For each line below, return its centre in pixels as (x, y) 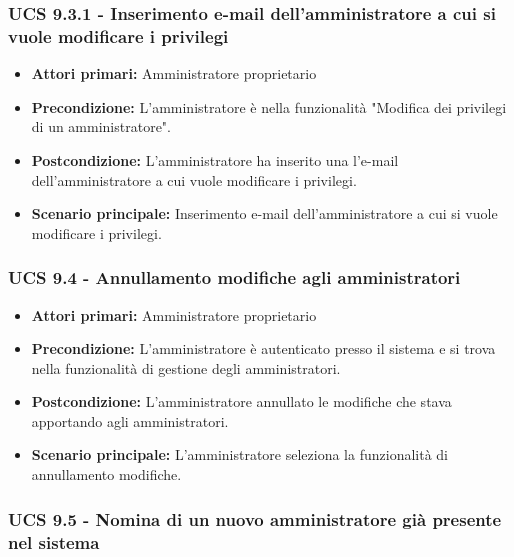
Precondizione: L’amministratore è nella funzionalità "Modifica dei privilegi (269, 106)
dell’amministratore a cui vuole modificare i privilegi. (194, 179)
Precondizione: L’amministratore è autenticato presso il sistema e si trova (263, 348)
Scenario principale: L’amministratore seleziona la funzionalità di (239, 454)
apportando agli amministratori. (130, 420)
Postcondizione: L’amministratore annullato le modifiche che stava (241, 401)
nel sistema (54, 541)
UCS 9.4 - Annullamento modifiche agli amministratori (234, 277)
